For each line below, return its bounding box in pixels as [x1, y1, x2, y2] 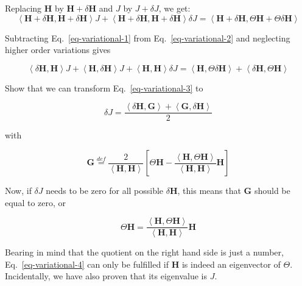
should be [254, 184, 290, 197]
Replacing [5, 2, 42, 14]
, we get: [158, 2, 191, 14]
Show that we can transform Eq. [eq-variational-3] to [5, 81, 203, 94]
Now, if [5, 184, 32, 197]
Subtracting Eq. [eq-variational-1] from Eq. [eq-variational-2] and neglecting [5, 31, 290, 44]
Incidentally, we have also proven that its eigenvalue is [5, 270, 207, 282]
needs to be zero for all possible [46, 184, 164, 197]
